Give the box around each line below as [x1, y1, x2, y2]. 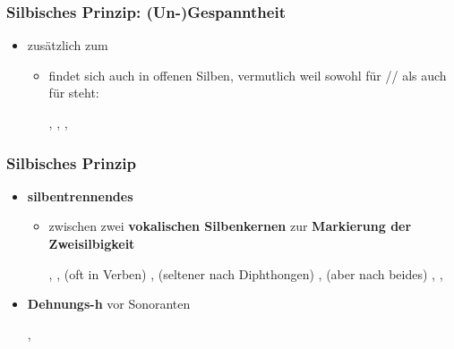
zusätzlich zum [27, 36, 108, 55]
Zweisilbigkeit [48, 234, 135, 252]
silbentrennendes [27, 186, 133, 205]
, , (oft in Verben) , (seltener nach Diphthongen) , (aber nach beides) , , [48, 264, 443, 283]
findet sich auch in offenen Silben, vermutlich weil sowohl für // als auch [48, 65, 447, 84]
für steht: [48, 83, 99, 102]
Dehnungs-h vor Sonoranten [27, 294, 191, 313]
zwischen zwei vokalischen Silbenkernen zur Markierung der [48, 217, 412, 235]
